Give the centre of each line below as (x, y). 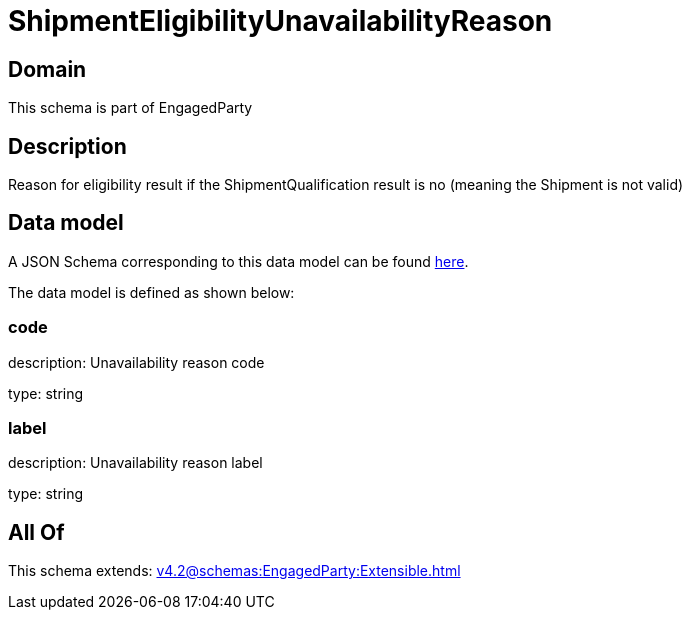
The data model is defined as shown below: (151, 292)
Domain (47, 69)
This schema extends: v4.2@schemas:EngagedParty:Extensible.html (234, 571)
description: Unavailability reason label (135, 463)
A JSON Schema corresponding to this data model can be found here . (238, 261)
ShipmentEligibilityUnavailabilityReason (280, 21)
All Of (36, 532)
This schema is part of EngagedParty (130, 108)
